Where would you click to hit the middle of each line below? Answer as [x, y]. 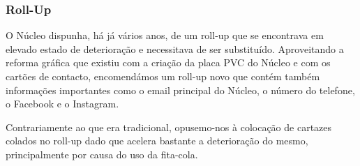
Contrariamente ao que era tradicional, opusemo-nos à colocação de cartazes [169, 127]
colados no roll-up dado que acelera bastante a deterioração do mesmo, [157, 141]
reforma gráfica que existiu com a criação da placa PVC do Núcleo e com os [168, 62]
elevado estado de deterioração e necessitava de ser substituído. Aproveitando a [175, 48]
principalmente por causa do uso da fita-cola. [102, 154]
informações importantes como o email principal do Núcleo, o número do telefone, [180, 90]
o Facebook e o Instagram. [62, 104]
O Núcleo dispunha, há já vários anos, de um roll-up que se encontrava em [165, 35]
